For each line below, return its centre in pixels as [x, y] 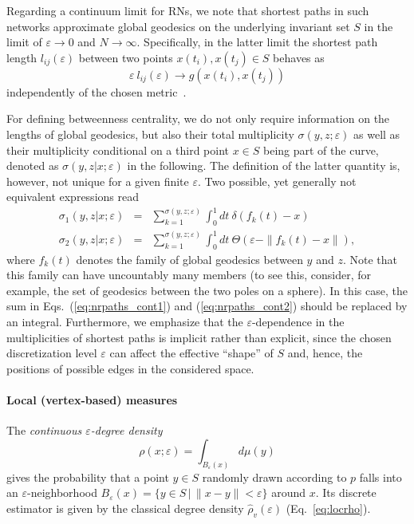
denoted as [33, 165]
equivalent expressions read [73, 197]
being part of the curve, [321, 150]
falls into [380, 477]
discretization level [52, 353]
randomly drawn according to [274, 477]
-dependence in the [298, 321]
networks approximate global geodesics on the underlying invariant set [178, 26]
